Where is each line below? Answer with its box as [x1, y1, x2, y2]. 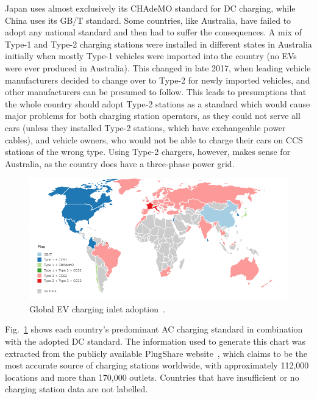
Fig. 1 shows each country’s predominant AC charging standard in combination [5, 323, 303, 336]
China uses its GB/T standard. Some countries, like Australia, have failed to [5, 13, 291, 26]
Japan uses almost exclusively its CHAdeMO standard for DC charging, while [5, 2, 296, 14]
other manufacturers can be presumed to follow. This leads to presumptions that [5, 85, 307, 98]
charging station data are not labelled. [5, 383, 148, 395]
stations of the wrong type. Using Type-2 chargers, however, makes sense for [5, 145, 291, 158]
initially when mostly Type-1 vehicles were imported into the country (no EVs [5, 49, 297, 62]
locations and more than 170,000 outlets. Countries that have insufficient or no [5, 370, 299, 383]
